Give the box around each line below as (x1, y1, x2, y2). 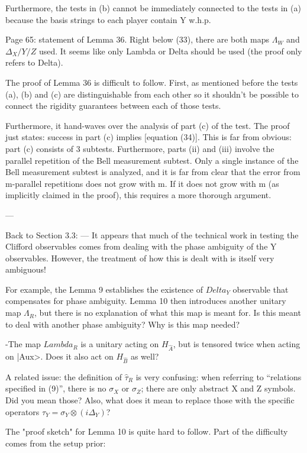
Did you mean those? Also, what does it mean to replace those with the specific (5, 393, 295, 406)
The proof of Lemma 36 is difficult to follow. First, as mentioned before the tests (5, 76, 298, 88)
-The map (5, 338, 41, 350)
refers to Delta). (5, 56, 63, 69)
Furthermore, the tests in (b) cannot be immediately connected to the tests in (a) (5, 2, 301, 14)
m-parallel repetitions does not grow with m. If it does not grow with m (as (5, 177, 279, 189)
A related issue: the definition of (5, 370, 122, 383)
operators (5, 405, 40, 418)
